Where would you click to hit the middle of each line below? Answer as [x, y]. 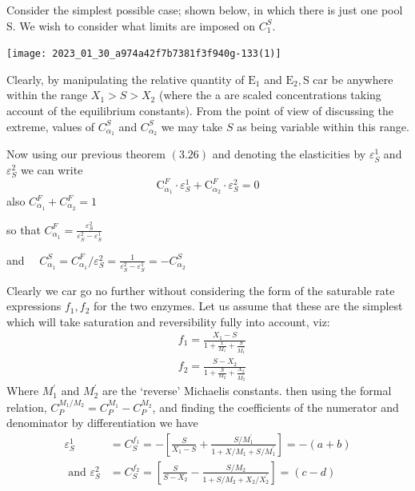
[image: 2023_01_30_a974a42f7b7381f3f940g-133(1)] [144, 54]
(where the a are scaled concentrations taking [270, 95]
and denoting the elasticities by [289, 154]
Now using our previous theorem [86, 154]
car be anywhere [353, 79]
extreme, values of [51, 126]
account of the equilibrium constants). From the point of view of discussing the [200, 111]
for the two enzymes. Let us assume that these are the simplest [248, 306]
